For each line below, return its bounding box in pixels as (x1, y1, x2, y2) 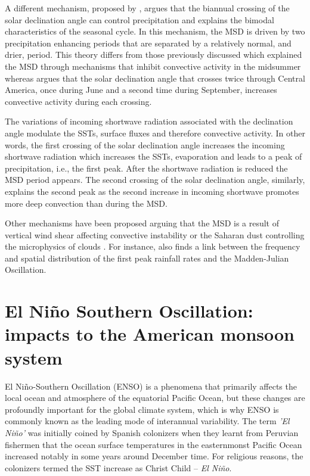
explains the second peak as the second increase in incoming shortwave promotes (5, 185, 299, 197)
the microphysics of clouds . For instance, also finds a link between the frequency (5, 240, 300, 253)
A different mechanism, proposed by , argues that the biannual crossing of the (5, 2, 290, 14)
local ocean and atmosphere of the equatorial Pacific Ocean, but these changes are (5, 391, 305, 404)
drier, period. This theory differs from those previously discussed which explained (5, 48, 302, 61)
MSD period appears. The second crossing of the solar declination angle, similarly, (5, 173, 305, 186)
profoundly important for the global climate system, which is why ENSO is (5, 403, 279, 415)
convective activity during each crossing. (5, 95, 152, 107)
